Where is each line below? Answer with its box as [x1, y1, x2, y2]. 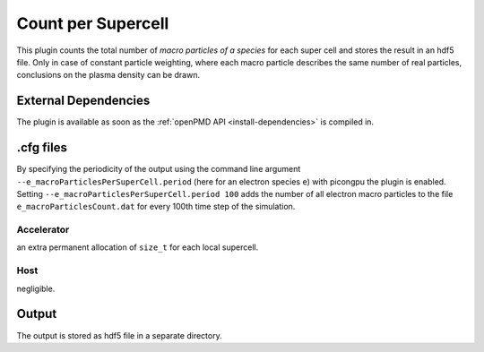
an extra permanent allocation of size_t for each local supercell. [16, 242, 259, 253]
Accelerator [16, 224, 70, 236]
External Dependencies [16, 93, 151, 108]
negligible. [16, 283, 56, 294]
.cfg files [16, 140, 67, 156]
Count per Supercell [16, 13, 169, 33]
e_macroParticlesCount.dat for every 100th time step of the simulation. [16, 202, 296, 212]
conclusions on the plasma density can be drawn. [16, 70, 201, 81]
